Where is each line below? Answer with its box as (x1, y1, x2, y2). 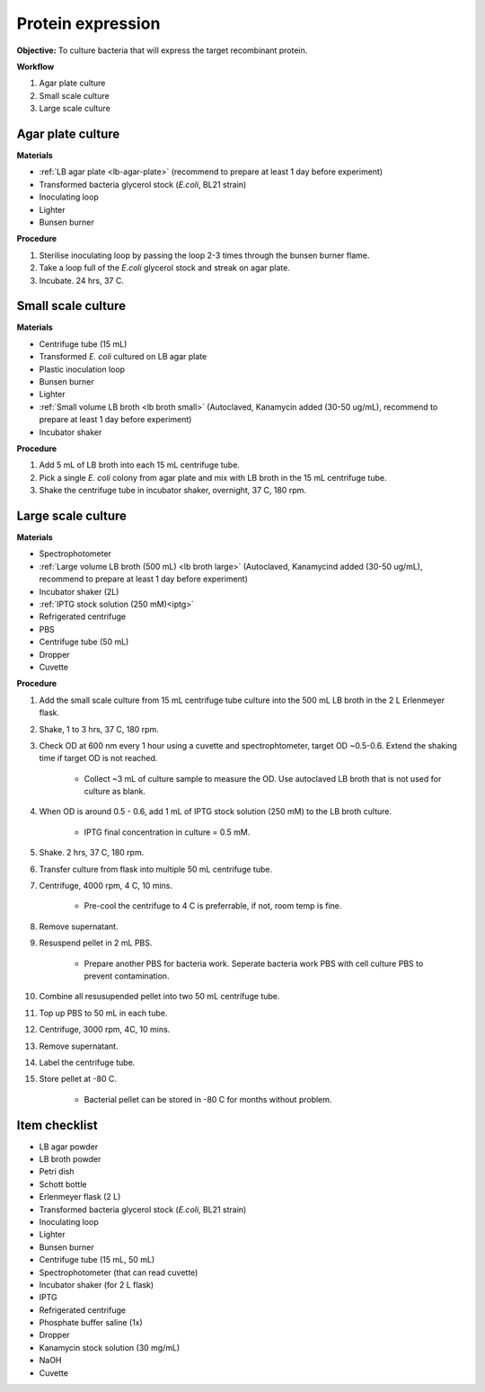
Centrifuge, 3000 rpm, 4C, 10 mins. (39, 1024, 171, 1035)
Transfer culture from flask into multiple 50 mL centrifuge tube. (39, 864, 273, 874)
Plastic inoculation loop (39, 364, 126, 375)
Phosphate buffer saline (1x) (39, 1317, 143, 1328)
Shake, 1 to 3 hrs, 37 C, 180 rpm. (39, 723, 159, 734)
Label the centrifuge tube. (39, 1057, 136, 1068)
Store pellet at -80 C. (39, 1074, 117, 1085)
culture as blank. (84, 786, 145, 797)
